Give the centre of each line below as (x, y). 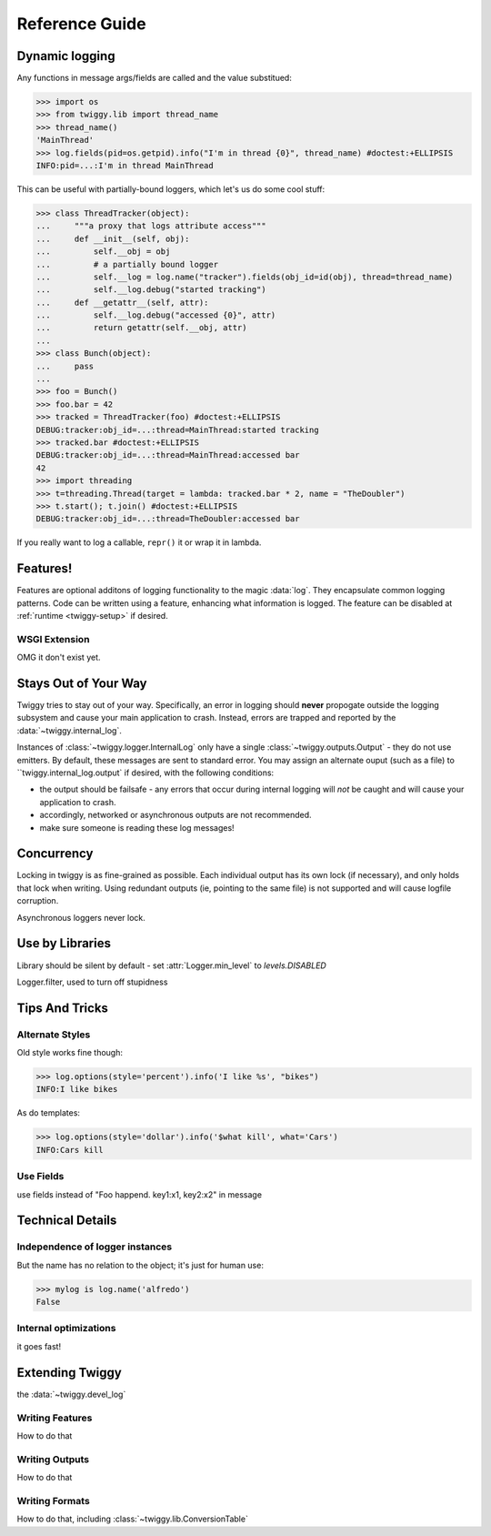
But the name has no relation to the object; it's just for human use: (140, 1265)
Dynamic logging (66, 56)
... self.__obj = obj (103, 252)
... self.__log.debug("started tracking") (151, 290)
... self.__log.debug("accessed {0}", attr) (156, 315)
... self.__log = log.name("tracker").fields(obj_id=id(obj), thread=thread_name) (245, 277)
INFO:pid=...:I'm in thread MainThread (125, 165)
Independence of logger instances (95, 1247)
